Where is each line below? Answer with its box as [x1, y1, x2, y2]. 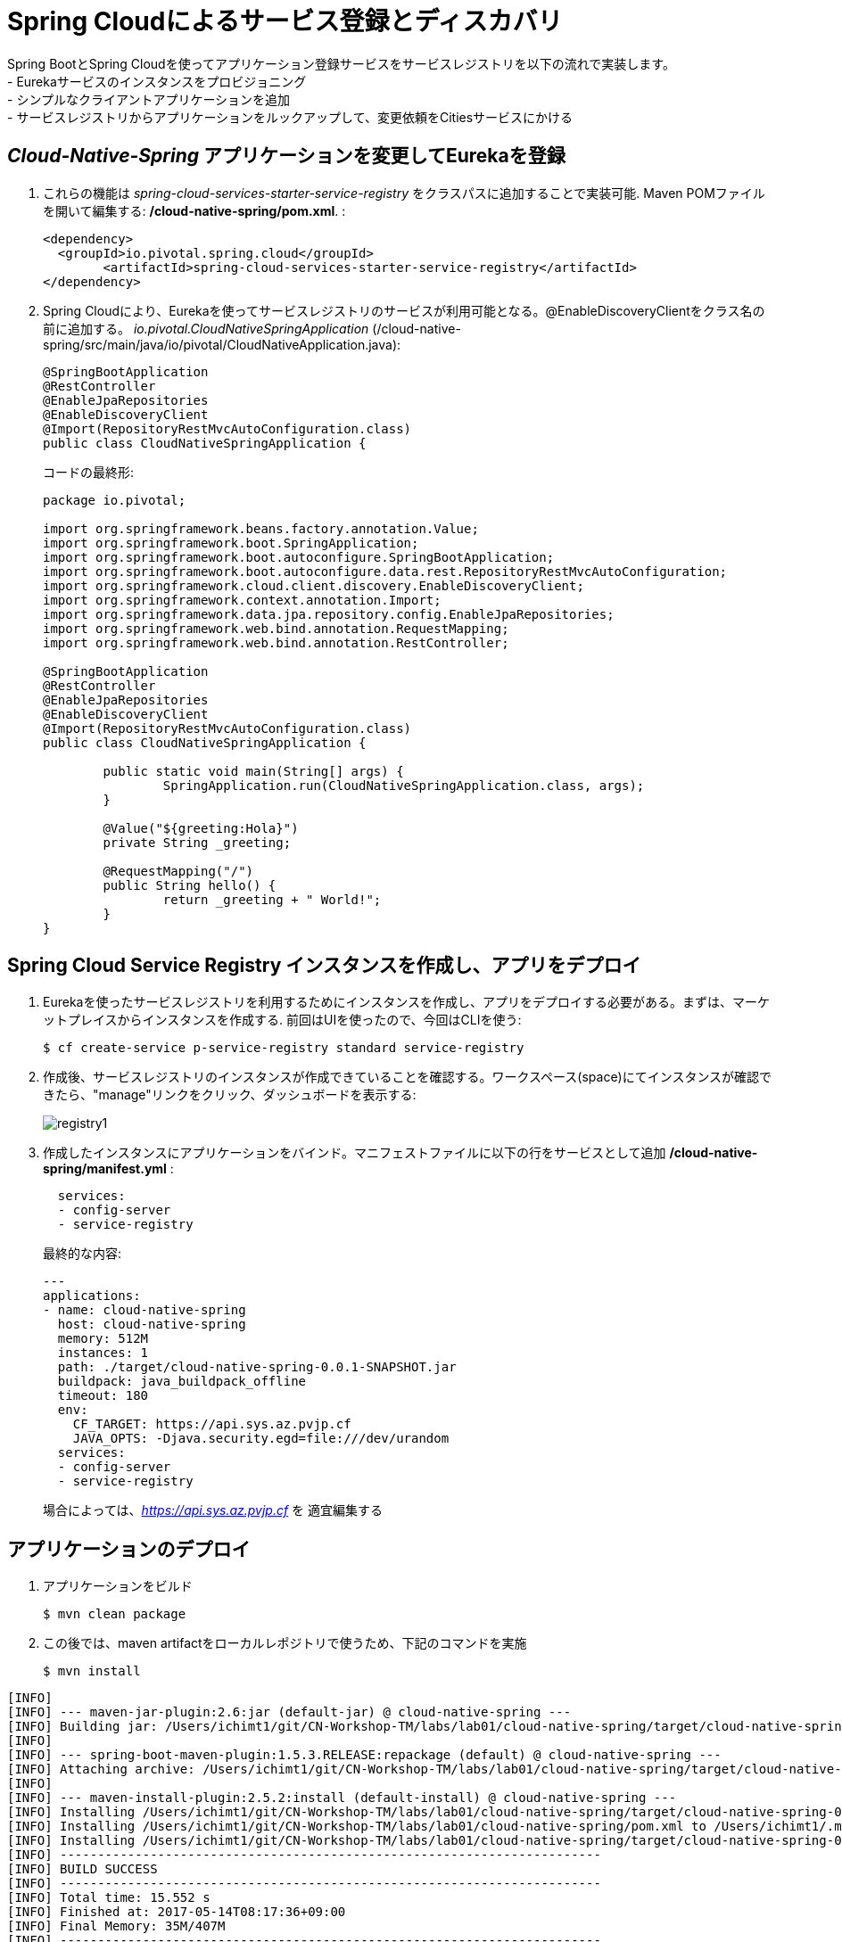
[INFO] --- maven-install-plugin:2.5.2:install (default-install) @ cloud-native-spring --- [7, 1790, 677, 1806]
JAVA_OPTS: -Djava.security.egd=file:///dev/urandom [72, 1431, 450, 1446]
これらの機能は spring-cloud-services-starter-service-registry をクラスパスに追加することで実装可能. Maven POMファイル [43, 185, 765, 201]
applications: [43, 1288, 141, 1304]
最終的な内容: [43, 1246, 122, 1262]
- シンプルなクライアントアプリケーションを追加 [7, 91, 291, 107]
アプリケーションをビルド [43, 1578, 193, 1594]
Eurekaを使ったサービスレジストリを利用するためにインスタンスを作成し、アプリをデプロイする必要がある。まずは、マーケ [43, 994, 770, 1010]
